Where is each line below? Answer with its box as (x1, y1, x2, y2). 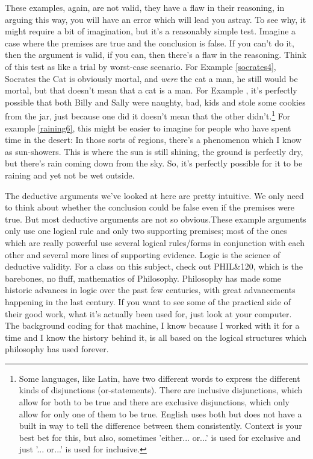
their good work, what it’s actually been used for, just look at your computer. (5, 307, 292, 320)
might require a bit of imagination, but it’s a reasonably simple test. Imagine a (5, 25, 296, 37)
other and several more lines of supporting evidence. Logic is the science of (5, 248, 280, 261)
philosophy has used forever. (5, 343, 109, 355)
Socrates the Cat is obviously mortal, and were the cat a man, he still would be (5, 72, 298, 84)
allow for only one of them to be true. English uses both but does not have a (19, 407, 302, 420)
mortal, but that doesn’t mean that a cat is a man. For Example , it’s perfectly (5, 84, 297, 97)
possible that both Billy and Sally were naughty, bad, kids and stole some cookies (5, 95, 306, 108)
